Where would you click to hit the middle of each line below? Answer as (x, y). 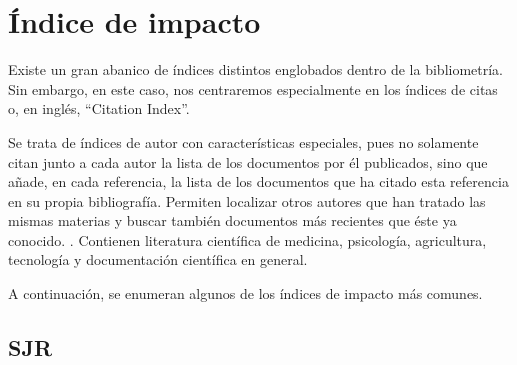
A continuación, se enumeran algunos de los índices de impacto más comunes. (245, 293)
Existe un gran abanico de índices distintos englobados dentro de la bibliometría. (256, 69)
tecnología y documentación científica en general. (158, 259)
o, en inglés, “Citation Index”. (99, 108)
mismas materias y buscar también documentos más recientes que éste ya (232, 220)
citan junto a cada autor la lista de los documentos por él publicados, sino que (248, 161)
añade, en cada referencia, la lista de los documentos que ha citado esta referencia (258, 181)
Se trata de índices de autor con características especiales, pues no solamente (243, 141)
